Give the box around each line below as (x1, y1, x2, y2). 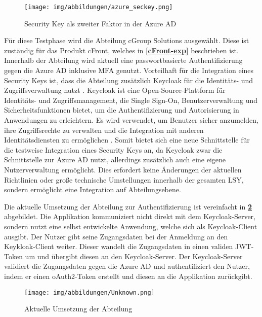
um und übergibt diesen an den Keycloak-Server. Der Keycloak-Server (25, 251, 243, 261)
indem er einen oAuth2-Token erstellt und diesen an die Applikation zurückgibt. (4, 270, 252, 281)
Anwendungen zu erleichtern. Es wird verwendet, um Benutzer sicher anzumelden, (4, 115, 258, 125)
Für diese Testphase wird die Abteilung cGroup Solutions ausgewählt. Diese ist (4, 35, 249, 46)
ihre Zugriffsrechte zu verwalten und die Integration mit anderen (4, 124, 204, 135)
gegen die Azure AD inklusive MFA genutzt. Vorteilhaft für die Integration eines (4, 65, 254, 76)
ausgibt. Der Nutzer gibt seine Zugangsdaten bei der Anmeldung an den (4, 231, 228, 241)
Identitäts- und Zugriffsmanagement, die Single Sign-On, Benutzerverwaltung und (4, 94, 258, 105)
